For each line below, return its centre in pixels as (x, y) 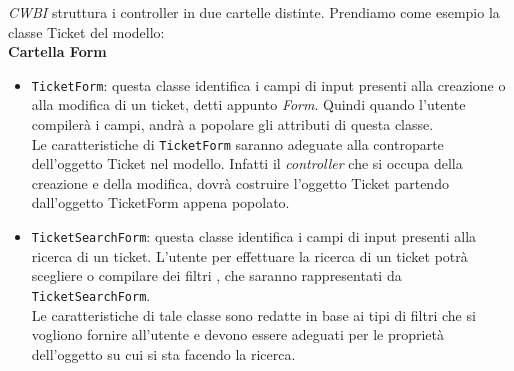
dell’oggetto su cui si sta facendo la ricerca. (163, 353)
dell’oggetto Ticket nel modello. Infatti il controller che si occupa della (247, 163)
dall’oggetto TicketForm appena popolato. (160, 202)
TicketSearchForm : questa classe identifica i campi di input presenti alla (254, 236)
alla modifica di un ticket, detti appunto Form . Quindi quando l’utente (248, 104)
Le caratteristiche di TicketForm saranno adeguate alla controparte (237, 143)
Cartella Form (57, 51)
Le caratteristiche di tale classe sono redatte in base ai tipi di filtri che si (253, 314)
